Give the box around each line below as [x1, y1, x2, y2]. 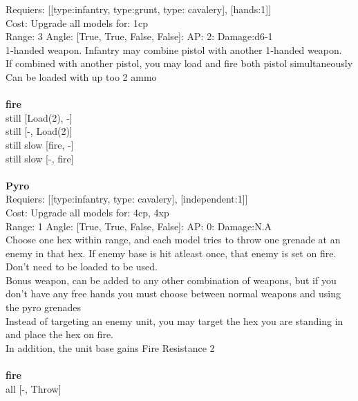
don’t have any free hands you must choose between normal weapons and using [6, 286, 341, 301]
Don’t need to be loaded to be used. [6, 259, 158, 274]
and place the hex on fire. [6, 327, 113, 342]
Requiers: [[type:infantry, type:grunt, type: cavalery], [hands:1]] [6, 2, 272, 16]
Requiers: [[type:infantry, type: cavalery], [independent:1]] [6, 192, 248, 206]
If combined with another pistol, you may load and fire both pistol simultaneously [6, 56, 353, 71]
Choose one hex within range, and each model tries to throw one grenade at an [6, 232, 341, 247]
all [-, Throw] [6, 381, 62, 395]
